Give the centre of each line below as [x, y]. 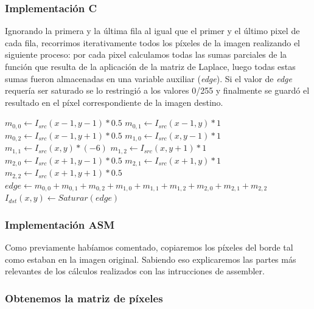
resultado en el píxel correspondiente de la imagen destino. [114, 102]
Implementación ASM [60, 224]
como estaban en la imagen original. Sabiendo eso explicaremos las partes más [151, 259]
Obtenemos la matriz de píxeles [84, 298]
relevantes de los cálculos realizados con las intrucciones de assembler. [135, 271]
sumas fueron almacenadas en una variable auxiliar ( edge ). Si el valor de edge [148, 78]
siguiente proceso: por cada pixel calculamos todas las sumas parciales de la [146, 54]
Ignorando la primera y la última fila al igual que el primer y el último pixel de [152, 31]
